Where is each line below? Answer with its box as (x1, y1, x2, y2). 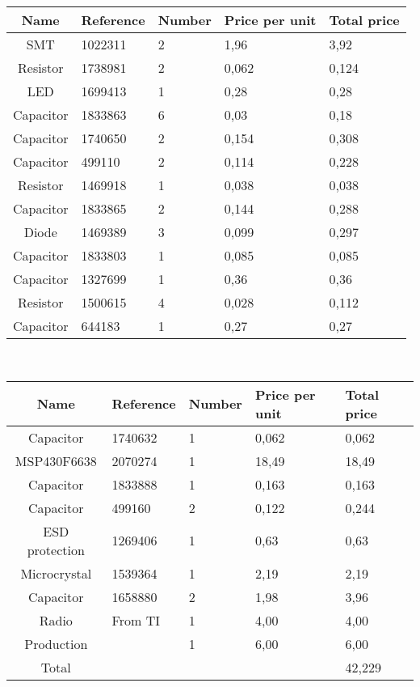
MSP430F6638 (15, 451, 97, 470)
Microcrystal (20, 563, 92, 583)
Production (24, 634, 88, 653)
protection (27, 540, 85, 559)
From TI (111, 610, 160, 630)
